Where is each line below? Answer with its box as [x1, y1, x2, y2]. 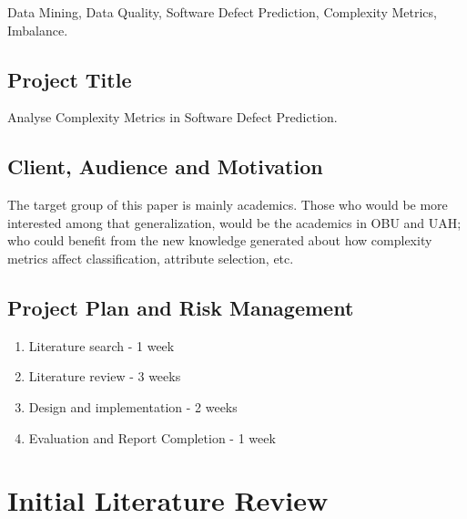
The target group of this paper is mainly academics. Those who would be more [7, 195, 448, 214]
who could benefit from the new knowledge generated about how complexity [7, 231, 432, 250]
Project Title [7, 65, 132, 93]
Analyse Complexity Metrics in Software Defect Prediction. [7, 108, 338, 127]
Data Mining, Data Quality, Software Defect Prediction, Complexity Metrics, [7, 3, 437, 21]
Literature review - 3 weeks [28, 367, 181, 386]
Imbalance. [7, 20, 68, 39]
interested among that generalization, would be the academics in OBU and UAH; [7, 213, 462, 232]
